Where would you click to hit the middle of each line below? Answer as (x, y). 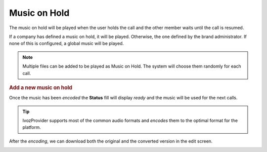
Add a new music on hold (41, 87)
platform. (32, 127)
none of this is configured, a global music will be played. (67, 43)
